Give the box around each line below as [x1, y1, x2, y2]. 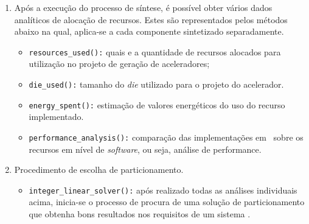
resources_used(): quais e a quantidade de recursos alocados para [29, 45, 281, 58]
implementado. [29, 110, 84, 123]
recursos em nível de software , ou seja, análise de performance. [29, 142, 262, 155]
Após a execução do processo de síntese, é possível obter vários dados [14, 1, 273, 13]
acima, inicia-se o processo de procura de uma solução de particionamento [29, 195, 305, 208]
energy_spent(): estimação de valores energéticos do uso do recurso [29, 98, 285, 111]
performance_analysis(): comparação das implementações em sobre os [29, 130, 304, 143]
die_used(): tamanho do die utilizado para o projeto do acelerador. [29, 78, 284, 91]
